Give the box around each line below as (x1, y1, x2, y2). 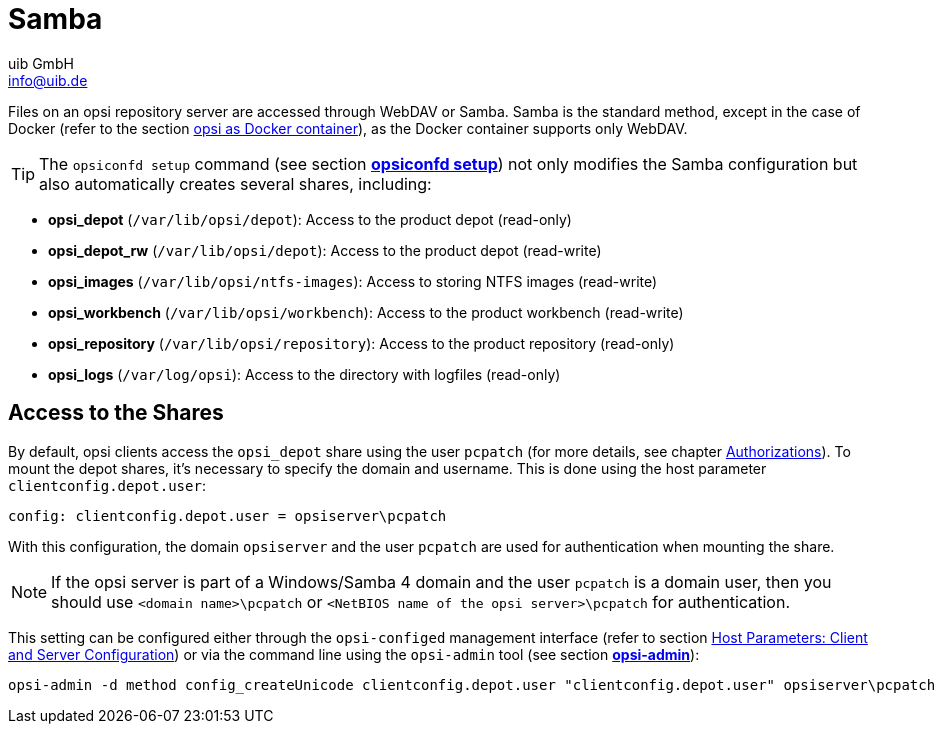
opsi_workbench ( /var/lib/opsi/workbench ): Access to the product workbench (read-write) (48, 303, 684, 321)
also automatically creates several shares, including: (39, 173, 432, 194)
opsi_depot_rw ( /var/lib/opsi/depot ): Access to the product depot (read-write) (48, 241, 602, 259)
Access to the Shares (8, 400, 224, 426)
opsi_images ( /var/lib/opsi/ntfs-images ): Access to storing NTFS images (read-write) (48, 272, 658, 290)
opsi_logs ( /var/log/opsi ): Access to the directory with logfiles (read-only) (48, 365, 561, 383)
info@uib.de (8, 71, 88, 89)
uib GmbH (8, 54, 74, 72)
